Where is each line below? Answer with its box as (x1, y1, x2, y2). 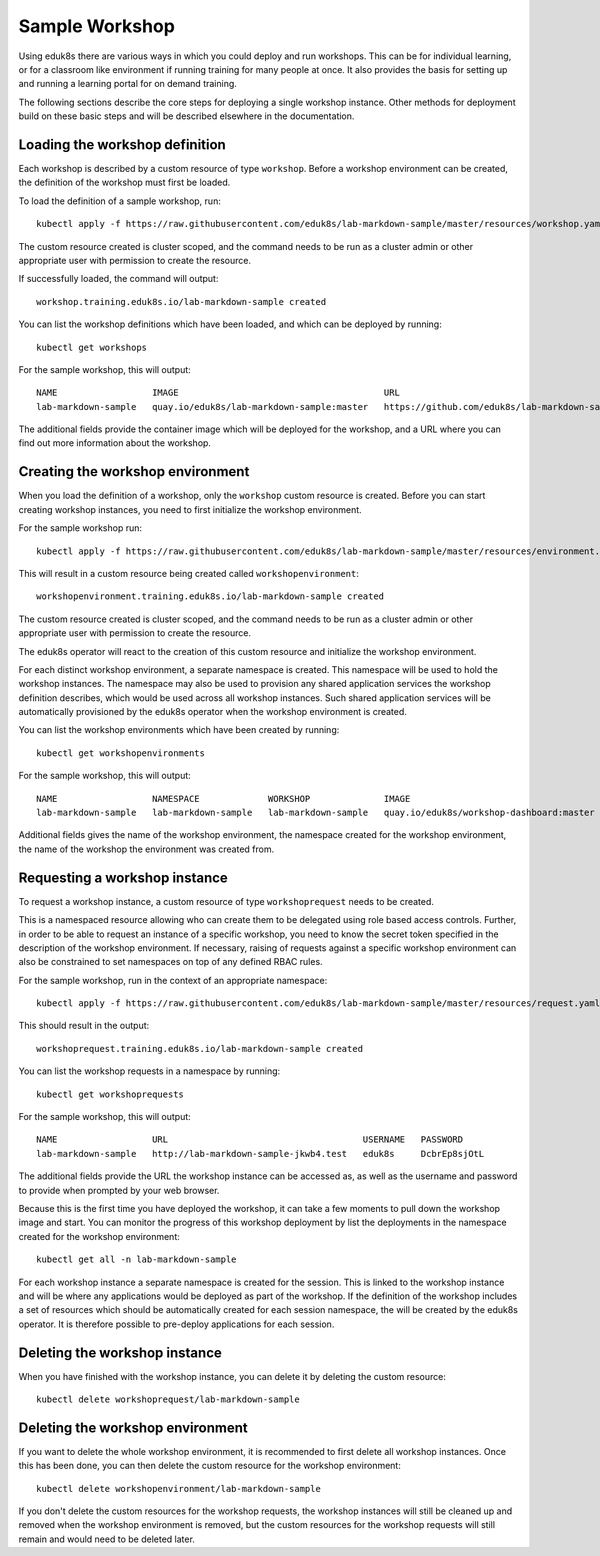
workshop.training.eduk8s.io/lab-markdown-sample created (36, 296, 327, 307)
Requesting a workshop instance (18, 869, 229, 886)
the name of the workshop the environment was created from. (18, 843, 275, 855)
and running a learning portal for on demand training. (18, 78, 237, 90)
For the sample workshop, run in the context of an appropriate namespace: (18, 974, 328, 986)
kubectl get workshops (36, 341, 148, 353)
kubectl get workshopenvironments (36, 747, 205, 759)
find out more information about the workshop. (18, 437, 212, 449)
